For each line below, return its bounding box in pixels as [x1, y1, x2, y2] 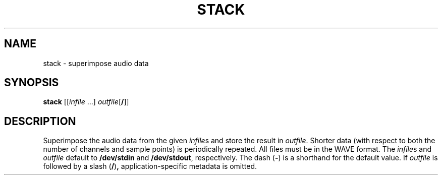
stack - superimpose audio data [43, 58, 149, 68]
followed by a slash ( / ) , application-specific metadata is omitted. [43, 162, 257, 171]
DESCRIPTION [4, 114, 76, 128]
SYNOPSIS [4, 76, 59, 89]
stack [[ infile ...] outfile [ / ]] [43, 97, 129, 106]
